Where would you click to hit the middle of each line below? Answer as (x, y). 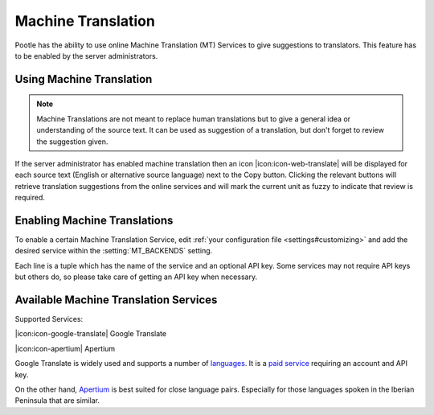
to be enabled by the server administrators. (86, 55)
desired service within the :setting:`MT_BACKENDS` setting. (114, 251)
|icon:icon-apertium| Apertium (65, 348)
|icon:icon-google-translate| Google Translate (91, 334)
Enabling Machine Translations (94, 220)
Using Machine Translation (84, 79)
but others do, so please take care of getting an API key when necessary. (136, 277)
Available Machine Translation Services (116, 300)
